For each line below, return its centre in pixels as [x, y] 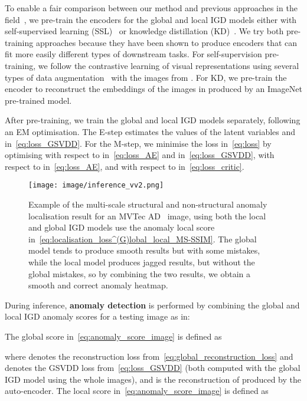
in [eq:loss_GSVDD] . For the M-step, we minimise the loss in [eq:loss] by [138, 143]
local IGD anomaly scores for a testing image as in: [97, 316]
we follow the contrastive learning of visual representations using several [169, 65]
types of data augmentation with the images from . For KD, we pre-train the [146, 77]
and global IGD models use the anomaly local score [122, 227]
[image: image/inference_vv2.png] [96, 185]
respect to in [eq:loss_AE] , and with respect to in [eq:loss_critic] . [125, 166]
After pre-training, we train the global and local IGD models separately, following [153, 120]
